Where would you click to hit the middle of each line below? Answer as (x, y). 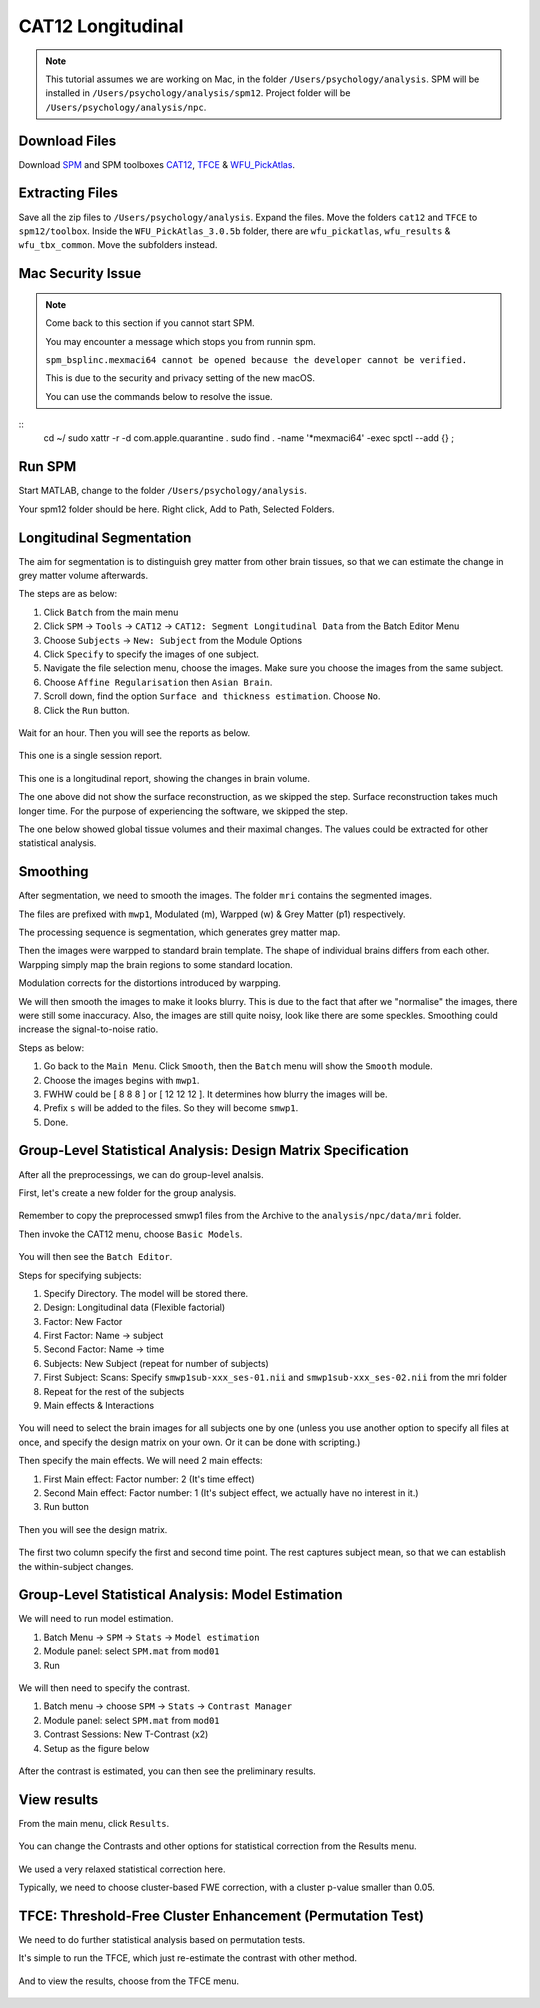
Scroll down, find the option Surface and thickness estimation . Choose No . (212, 696)
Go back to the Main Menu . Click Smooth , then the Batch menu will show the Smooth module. (238, 1066)
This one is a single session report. (90, 756)
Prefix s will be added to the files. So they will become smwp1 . (171, 1108)
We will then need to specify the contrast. (104, 1688)
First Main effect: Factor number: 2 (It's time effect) (149, 1479)
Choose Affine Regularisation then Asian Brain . (158, 682)
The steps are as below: (68, 594)
